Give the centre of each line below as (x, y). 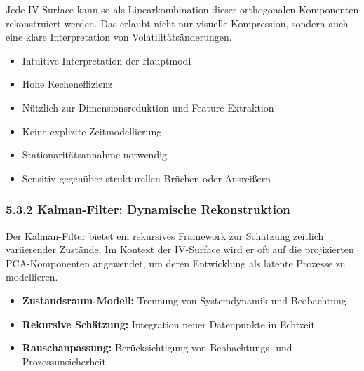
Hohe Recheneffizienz (67, 84)
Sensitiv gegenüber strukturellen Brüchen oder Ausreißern (147, 178)
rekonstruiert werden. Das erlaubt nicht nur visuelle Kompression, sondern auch (177, 23)
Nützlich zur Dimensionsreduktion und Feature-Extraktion (148, 107)
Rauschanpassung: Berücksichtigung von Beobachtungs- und (157, 348)
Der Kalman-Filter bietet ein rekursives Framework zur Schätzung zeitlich (165, 235)
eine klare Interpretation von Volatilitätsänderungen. (119, 37)
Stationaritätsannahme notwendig (95, 155)
